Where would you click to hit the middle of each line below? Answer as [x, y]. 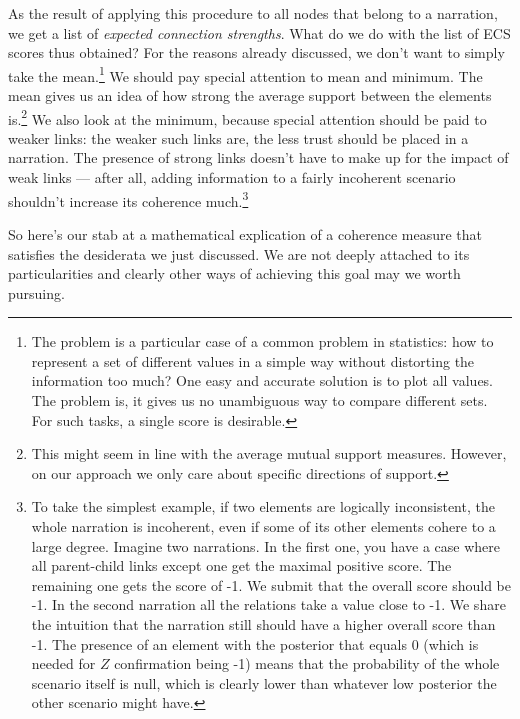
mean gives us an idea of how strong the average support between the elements [250, 95]
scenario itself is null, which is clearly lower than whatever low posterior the [264, 682]
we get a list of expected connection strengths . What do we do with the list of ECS [259, 32]
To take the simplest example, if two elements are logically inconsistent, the [263, 506]
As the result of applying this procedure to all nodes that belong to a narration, [253, 13]
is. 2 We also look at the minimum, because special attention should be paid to [247, 117]
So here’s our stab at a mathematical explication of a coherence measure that [245, 233]
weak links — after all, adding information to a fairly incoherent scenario [232, 177]
